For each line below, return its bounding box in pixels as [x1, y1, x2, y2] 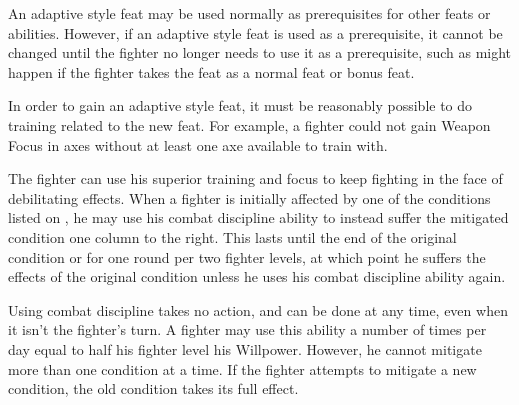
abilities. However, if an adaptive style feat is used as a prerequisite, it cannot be [8, 22, 503, 43]
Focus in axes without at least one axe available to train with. [8, 134, 388, 155]
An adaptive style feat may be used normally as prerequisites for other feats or [8, 3, 491, 23]
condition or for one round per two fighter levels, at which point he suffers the [8, 246, 486, 267]
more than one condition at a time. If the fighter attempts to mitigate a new [8, 358, 477, 379]
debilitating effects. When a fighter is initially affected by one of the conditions [8, 187, 491, 208]
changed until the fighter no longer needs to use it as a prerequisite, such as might [8, 42, 512, 63]
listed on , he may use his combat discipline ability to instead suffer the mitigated [8, 207, 509, 228]
